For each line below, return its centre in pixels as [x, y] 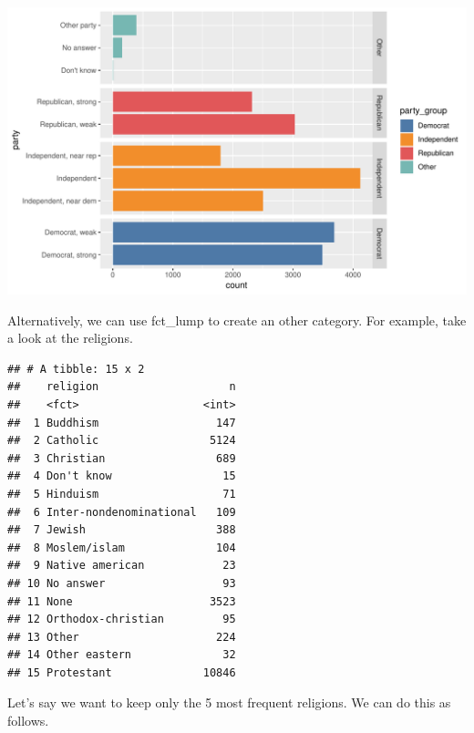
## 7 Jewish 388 [122, 530]
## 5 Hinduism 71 [122, 494]
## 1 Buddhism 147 [122, 423]
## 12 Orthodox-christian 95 [122, 619]
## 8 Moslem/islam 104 [122, 547]
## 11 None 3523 [122, 601]
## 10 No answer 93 [122, 583]
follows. [28, 721]
